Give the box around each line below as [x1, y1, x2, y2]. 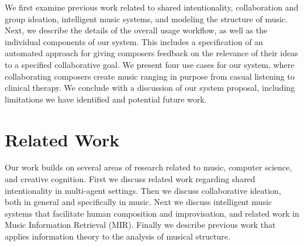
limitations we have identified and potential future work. [5, 93, 207, 105]
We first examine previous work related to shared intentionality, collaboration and [5, 1, 299, 13]
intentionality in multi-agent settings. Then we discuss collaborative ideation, [5, 184, 281, 196]
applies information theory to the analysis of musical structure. [5, 230, 230, 242]
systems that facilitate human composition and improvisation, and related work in [5, 207, 299, 219]
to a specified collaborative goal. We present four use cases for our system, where [5, 58, 295, 70]
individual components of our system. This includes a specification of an [5, 35, 263, 47]
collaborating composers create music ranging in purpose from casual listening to [5, 70, 295, 82]
